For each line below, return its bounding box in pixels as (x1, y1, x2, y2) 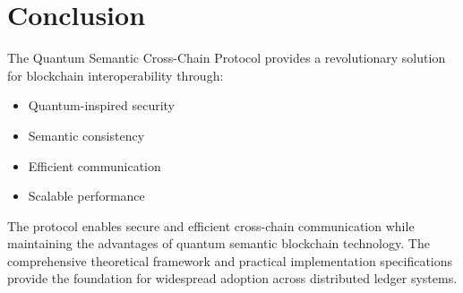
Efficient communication (28, 156, 161, 175)
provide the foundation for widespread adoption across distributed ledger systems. (7, 269, 458, 288)
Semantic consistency (28, 125, 145, 144)
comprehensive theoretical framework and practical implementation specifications (7, 251, 453, 270)
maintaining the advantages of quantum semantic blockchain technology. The (7, 234, 430, 253)
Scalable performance (28, 186, 145, 205)
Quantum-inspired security (28, 96, 175, 115)
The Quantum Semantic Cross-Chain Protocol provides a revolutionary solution (7, 48, 446, 67)
